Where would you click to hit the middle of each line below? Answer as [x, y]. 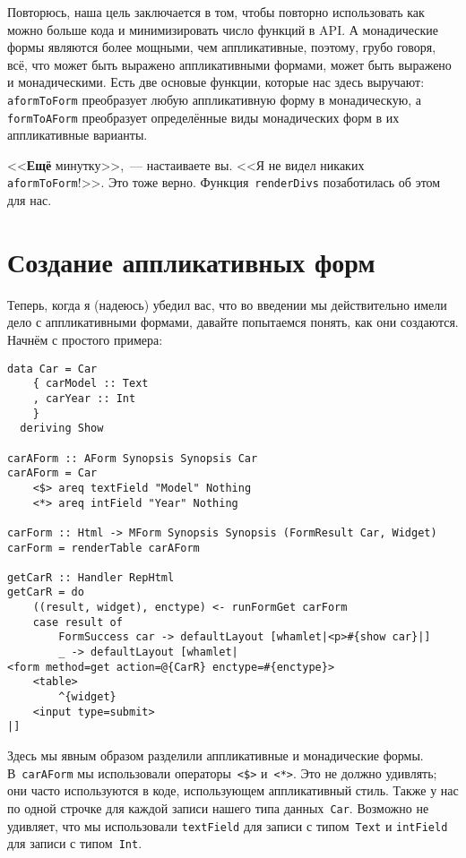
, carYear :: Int [84, 398]
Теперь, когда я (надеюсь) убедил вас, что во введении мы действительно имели [227, 304]
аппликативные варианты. [78, 135]
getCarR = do [46, 592]
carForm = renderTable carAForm [104, 548]
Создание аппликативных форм [191, 261]
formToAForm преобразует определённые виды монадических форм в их [203, 117]
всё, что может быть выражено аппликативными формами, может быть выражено [229, 64]
